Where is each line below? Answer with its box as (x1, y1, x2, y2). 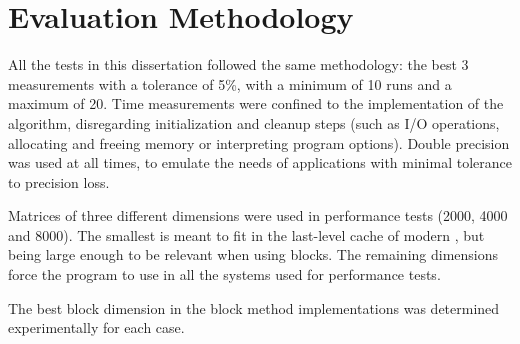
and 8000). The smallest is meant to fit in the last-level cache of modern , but (8, 224, 485, 245)
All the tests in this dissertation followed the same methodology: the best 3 (8, 54, 469, 75)
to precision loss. (8, 171, 110, 192)
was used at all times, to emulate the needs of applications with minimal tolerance (8, 152, 512, 173)
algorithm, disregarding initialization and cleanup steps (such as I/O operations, (8, 112, 500, 133)
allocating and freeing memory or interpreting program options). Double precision (8, 132, 510, 153)
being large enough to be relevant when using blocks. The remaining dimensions (8, 244, 499, 265)
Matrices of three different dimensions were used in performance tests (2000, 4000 (8, 205, 508, 226)
